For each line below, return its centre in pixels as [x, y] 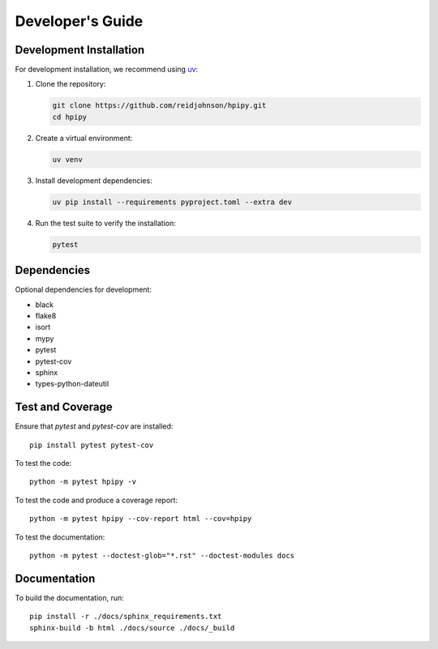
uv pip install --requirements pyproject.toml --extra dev [172, 202]
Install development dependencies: [94, 180]
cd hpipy [70, 117]
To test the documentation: [60, 537]
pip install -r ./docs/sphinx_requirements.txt [126, 617]
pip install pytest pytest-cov [92, 445]
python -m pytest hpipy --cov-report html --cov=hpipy [141, 519]
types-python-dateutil [72, 384]
